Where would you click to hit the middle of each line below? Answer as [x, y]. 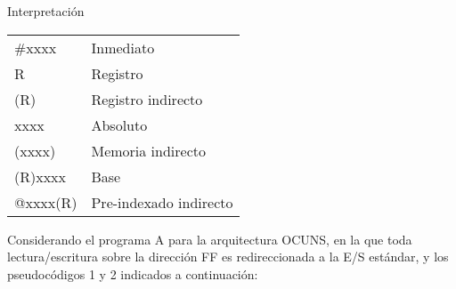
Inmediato [123, 47]
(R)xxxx [41, 176]
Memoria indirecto [149, 150]
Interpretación [46, 11]
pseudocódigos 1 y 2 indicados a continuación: [133, 273]
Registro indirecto [147, 99]
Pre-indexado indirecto [162, 202]
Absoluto [119, 124]
